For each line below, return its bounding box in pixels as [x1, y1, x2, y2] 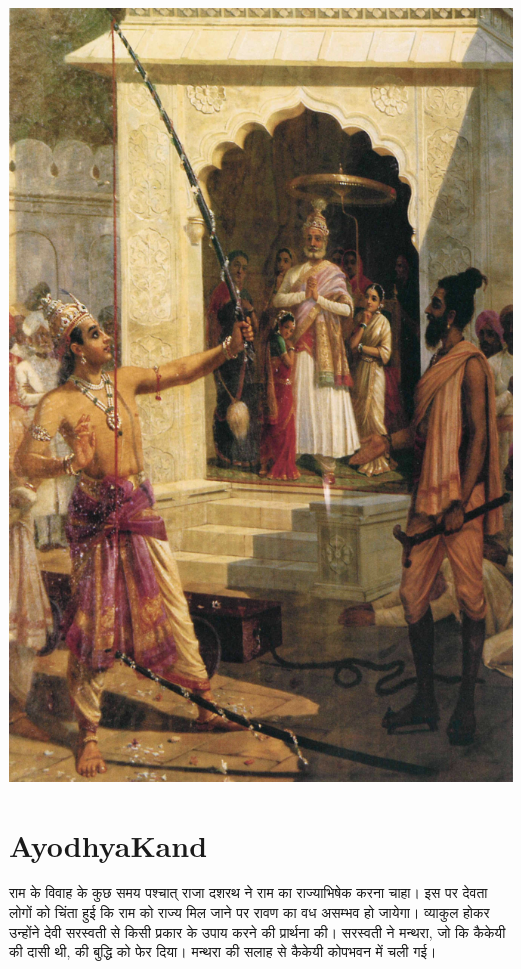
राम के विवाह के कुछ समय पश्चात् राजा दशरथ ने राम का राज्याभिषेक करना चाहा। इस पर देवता [9, 882, 488, 903]
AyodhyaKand [9, 824, 208, 865]
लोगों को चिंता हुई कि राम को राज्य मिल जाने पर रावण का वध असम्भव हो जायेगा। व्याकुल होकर [9, 902, 490, 923]
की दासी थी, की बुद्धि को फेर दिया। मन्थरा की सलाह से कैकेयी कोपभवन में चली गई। [9, 941, 437, 962]
